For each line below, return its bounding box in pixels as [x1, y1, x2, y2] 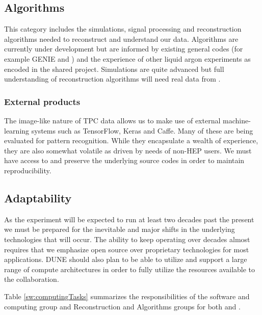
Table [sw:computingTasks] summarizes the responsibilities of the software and [4, 291, 250, 301]
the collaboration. [4, 274, 59, 284]
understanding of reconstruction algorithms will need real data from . [4, 73, 221, 84]
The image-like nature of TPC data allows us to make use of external [4, 115, 221, 125]
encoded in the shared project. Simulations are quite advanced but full [4, 63, 224, 74]
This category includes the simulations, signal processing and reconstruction [4, 23, 242, 34]
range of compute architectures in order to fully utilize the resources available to [4, 264, 255, 274]
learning [4, 125, 30, 136]
